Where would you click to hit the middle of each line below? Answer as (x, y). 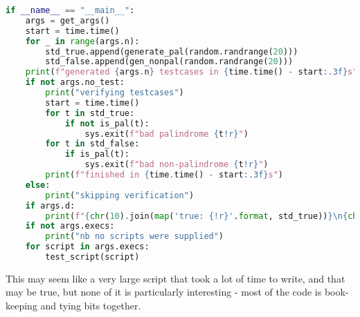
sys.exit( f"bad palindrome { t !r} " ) (166, 134)
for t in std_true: (90, 113)
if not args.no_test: (75, 83)
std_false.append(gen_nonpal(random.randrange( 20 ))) (169, 62)
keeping (21, 306)
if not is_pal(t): (107, 123)
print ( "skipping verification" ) (120, 195)
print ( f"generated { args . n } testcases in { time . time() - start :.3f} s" (191, 72)
